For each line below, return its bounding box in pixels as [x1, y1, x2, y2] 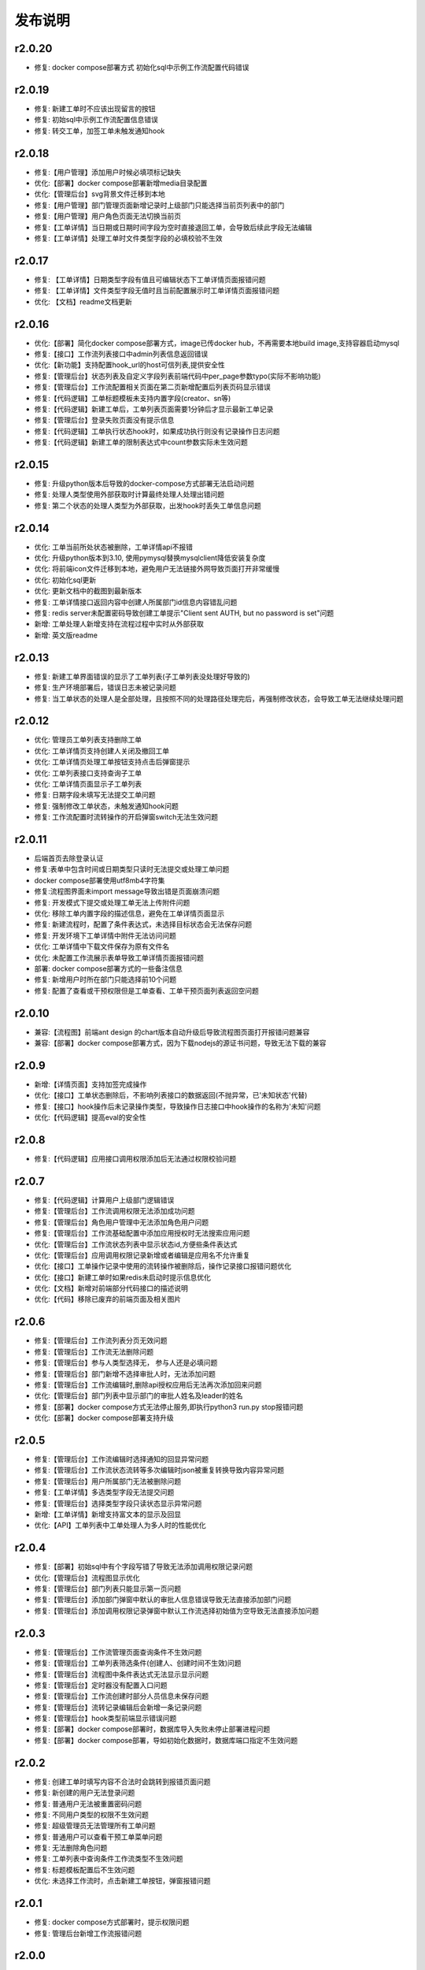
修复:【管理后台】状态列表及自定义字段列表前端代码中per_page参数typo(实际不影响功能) [34, 371, 322, 381]
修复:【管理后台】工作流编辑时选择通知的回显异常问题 [34, 1455, 209, 1463]
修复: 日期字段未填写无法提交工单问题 [34, 790, 156, 800]
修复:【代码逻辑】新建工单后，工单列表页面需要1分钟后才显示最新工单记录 [34, 404, 274, 414]
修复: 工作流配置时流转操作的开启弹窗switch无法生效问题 [34, 812, 218, 822]
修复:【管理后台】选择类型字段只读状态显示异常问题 [34, 1498, 202, 1508]
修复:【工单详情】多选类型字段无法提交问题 [34, 1488, 175, 1497]
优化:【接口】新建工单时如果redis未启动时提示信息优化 [34, 1273, 212, 1282]
